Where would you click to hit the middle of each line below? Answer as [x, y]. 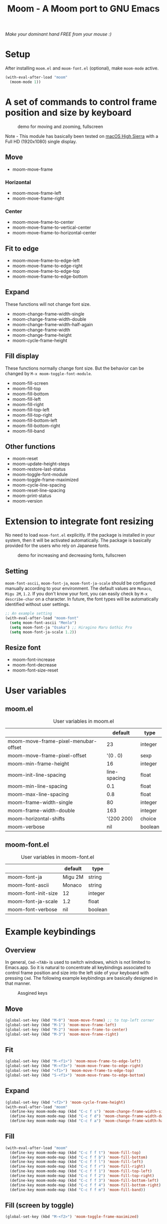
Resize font [23, 647]
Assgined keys [33, 993]
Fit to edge [22, 249]
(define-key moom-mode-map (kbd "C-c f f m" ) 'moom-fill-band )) [78, 1190]
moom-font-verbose [33, 910]
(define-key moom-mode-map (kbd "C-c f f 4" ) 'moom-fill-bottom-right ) [85, 1185]
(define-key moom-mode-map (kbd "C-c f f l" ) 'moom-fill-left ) [76, 1162]
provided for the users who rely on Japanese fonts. [58, 546]
